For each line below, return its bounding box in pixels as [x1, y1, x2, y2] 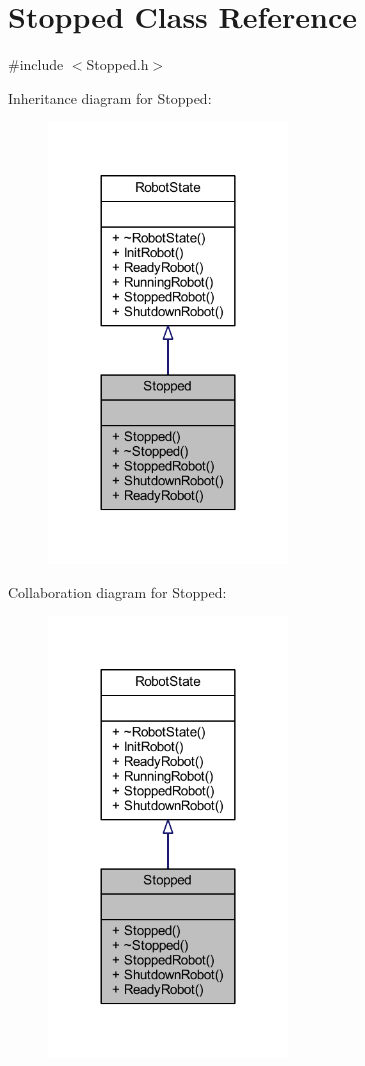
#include [8, 54, 64, 75]
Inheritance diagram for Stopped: [8, 87, 212, 108]
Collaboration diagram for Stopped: [8, 581, 227, 602]
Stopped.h [86, 54, 149, 75]
